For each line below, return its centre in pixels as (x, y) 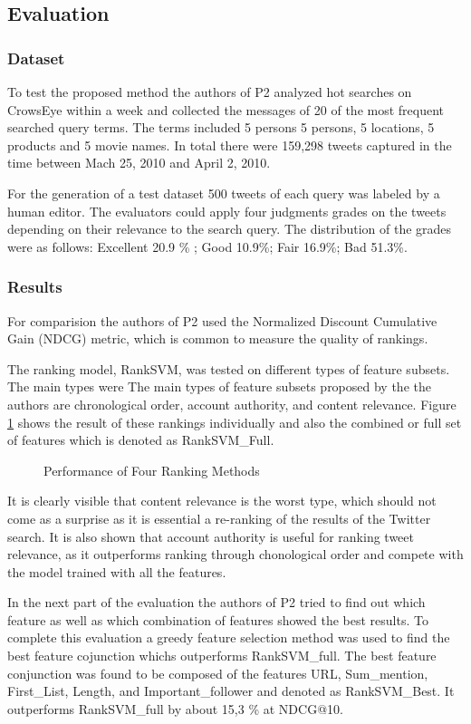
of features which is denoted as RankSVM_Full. (141, 440)
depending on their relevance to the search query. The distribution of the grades (230, 229)
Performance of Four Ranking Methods (152, 470)
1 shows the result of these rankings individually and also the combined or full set (235, 422)
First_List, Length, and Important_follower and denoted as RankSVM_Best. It (231, 691)
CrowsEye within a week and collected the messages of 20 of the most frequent (226, 109)
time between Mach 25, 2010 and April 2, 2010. (139, 163)
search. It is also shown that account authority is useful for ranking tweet (211, 536)
